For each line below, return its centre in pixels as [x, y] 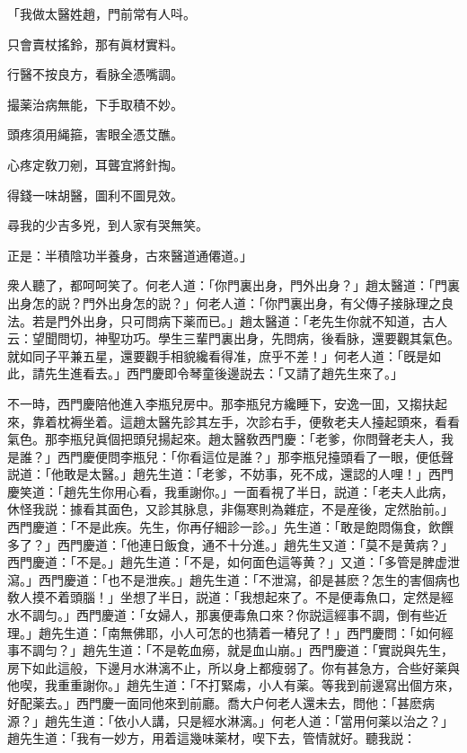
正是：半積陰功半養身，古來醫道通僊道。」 [130, 255]
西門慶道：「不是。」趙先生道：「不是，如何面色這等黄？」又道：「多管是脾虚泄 [233, 562]
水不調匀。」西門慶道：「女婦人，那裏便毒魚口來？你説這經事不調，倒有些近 [227, 615]
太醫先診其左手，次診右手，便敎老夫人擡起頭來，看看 [302, 421]
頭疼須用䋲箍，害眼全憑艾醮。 [95, 134]
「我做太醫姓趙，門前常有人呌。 [101, 13]
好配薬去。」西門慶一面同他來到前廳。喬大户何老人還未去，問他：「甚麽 [215, 703]
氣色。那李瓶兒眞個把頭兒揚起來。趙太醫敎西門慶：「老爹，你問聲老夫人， [224, 439]
